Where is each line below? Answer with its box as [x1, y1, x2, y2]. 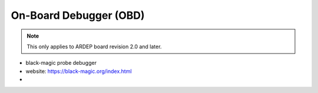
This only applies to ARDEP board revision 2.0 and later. [26, 43, 162, 50]
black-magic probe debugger [25, 59, 97, 67]
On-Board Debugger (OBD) [11, 9, 145, 22]
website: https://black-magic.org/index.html [25, 68, 132, 75]
